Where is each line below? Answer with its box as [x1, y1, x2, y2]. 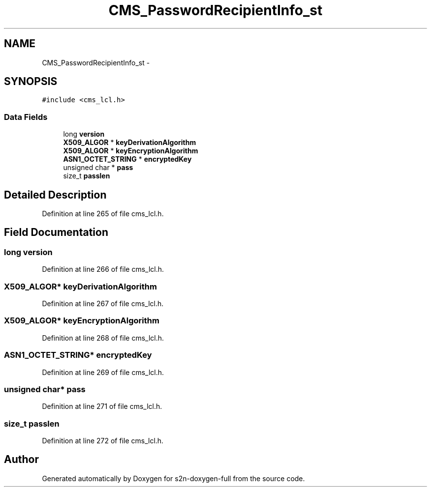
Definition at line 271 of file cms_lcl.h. [42, 402, 162, 411]
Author [4, 453, 39, 466]
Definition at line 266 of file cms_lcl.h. [42, 265, 164, 274]
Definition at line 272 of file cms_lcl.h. [42, 436, 164, 445]
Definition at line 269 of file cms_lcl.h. [42, 368, 164, 376]
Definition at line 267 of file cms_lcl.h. [42, 299, 164, 308]
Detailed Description [4, 188, 107, 201]
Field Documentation [4, 226, 108, 239]
